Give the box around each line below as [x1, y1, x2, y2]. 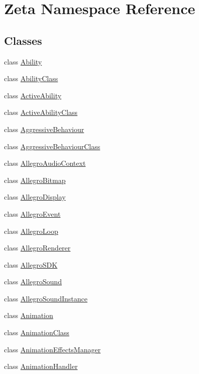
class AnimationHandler [4, 361, 78, 371]
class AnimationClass [4, 327, 69, 338]
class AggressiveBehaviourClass [4, 141, 101, 151]
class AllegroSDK [4, 259, 58, 270]
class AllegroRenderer [4, 242, 71, 253]
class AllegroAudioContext [4, 158, 86, 168]
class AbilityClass [4, 73, 58, 84]
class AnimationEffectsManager [4, 344, 101, 354]
